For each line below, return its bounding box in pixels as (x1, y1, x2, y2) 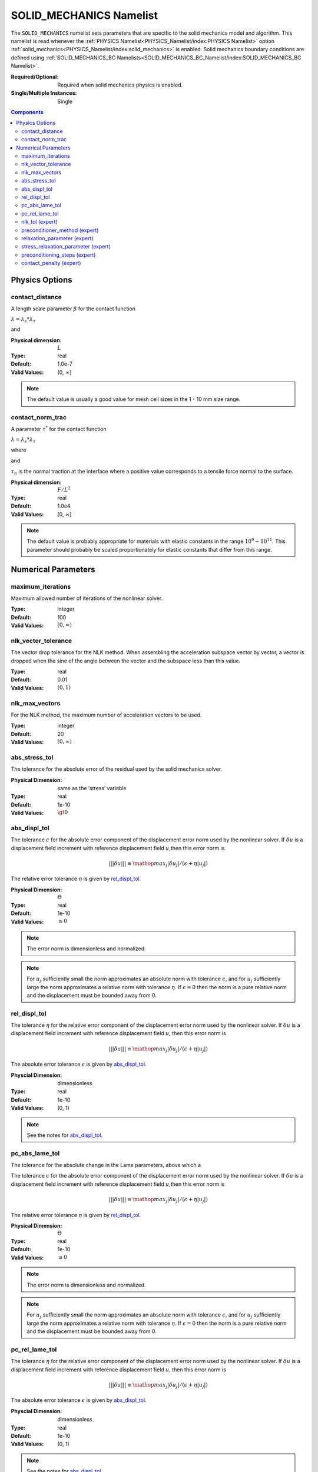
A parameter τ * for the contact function (11, 425, 107, 433)
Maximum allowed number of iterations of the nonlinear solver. (11, 595, 163, 602)
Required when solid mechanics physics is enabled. (57, 81, 183, 88)
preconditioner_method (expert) (21, 227, 99, 234)
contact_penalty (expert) (21, 260, 82, 267)
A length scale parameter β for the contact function (11, 305, 135, 312)
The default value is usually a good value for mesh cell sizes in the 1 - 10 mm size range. (26, 396, 241, 403)
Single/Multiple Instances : (11, 89, 77, 97)
